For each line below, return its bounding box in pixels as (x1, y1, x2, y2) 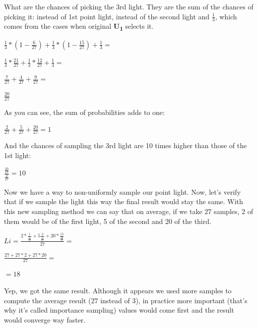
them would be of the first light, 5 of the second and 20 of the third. (4, 216, 211, 226)
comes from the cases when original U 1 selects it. (4, 21, 154, 33)
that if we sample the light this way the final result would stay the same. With (4, 196, 243, 207)
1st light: (4, 150, 31, 161)
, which (215, 11, 237, 21)
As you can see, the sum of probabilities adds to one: (4, 107, 165, 117)
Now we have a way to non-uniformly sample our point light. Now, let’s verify (4, 186, 241, 197)
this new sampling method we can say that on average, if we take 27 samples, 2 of (4, 206, 254, 216)
